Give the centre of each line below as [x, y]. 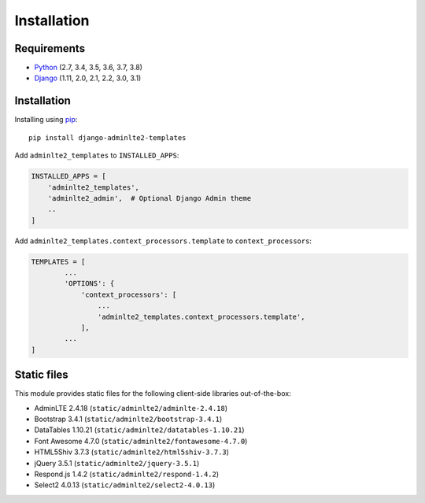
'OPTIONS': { [89, 284]
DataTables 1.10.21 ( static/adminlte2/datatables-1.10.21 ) [139, 430]
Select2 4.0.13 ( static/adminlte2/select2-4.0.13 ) [125, 485]
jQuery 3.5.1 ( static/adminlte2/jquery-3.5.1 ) [117, 463]
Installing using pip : [46, 120]
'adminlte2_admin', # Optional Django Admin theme [150, 198]
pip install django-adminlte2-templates [107, 137]
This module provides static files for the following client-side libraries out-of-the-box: [153, 394]
